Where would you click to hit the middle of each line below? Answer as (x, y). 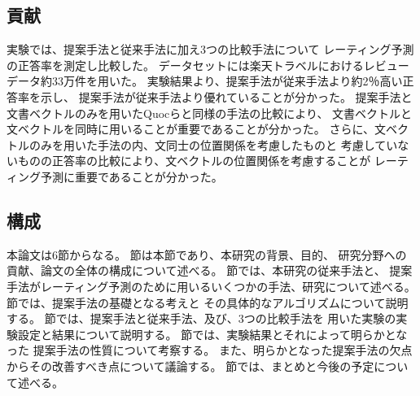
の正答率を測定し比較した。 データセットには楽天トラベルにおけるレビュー (208, 65)
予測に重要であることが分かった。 (131, 176)
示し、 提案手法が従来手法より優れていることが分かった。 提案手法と (226, 96)
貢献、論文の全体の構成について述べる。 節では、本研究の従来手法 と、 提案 (210, 270)
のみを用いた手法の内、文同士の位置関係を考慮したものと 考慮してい (213, 144)
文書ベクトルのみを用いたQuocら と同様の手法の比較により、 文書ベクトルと (210, 113)
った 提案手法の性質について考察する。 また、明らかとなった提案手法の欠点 (210, 350)
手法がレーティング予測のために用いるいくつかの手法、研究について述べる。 (211, 286)
